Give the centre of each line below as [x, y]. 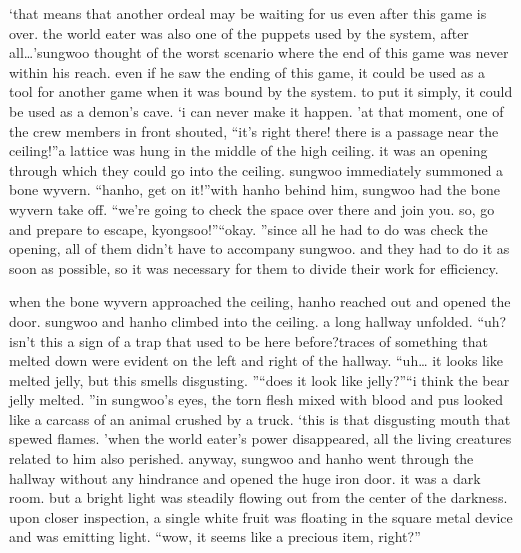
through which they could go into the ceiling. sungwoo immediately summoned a [256, 169]
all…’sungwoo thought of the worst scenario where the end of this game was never [259, 52]
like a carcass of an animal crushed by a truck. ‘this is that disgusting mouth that [260, 418]
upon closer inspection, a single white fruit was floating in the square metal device [261, 516]
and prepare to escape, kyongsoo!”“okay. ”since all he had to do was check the [248, 228]
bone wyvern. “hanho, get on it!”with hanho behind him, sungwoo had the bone [254, 189]
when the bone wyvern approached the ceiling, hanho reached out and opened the [260, 301]
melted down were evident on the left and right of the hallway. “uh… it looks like [256, 360]
